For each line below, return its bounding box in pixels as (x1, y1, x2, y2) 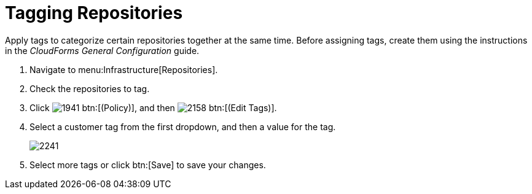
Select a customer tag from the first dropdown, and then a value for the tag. (29, 121, 336, 132)
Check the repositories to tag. (29, 83, 150, 94)
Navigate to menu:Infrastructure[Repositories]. (29, 64, 218, 75)
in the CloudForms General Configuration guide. (5, 45, 200, 56)
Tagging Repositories (5, 2, 183, 23)
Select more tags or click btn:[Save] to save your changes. (29, 159, 266, 170)
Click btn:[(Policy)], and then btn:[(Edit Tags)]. (29, 102, 277, 113)
